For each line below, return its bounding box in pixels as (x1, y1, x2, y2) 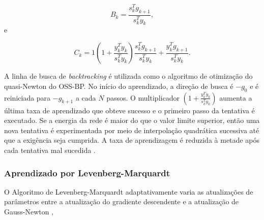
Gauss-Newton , (4, 206, 54, 217)
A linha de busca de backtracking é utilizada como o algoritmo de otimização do (4, 71, 253, 81)
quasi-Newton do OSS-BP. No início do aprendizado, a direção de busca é (4, 80, 233, 91)
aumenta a (219, 92, 252, 103)
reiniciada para (4, 92, 51, 103)
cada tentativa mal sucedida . (4, 145, 96, 155)
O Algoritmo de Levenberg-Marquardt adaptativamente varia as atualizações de (4, 186, 253, 197)
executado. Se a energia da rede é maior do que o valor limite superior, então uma (4, 115, 260, 125)
